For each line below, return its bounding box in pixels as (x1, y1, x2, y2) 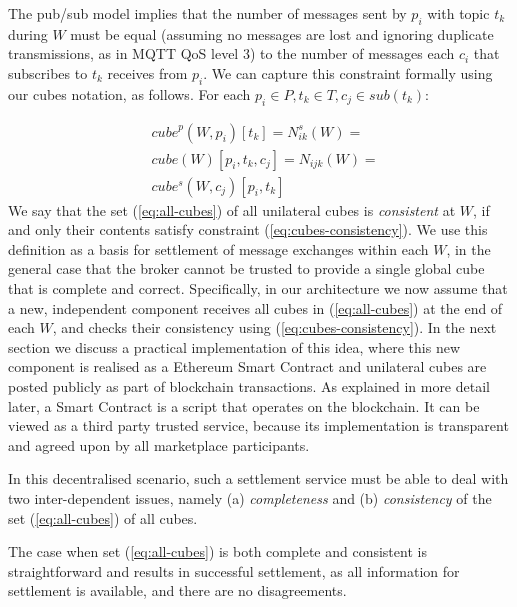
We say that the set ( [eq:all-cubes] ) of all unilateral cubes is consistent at (8, 199, 456, 220)
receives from (107, 62, 188, 83)
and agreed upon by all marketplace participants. (8, 434, 310, 455)
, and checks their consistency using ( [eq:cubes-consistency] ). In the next (52, 317, 497, 338)
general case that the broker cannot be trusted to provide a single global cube (8, 258, 485, 279)
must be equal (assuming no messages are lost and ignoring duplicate (70, 23, 494, 44)
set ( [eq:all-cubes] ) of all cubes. (8, 507, 198, 528)
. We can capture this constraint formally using (203, 62, 493, 83)
